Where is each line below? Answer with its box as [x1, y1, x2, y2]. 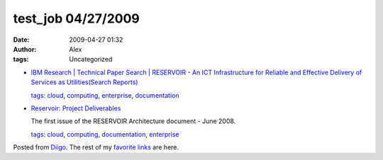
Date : [13, 35, 30, 44]
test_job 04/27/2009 [13, 11, 140, 26]
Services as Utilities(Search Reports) [30, 78, 138, 86]
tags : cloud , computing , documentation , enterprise [30, 130, 179, 138]
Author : [13, 45, 37, 53]
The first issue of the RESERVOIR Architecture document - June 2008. [30, 117, 236, 125]
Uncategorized [69, 55, 113, 64]
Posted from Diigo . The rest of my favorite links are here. [13, 143, 179, 152]
